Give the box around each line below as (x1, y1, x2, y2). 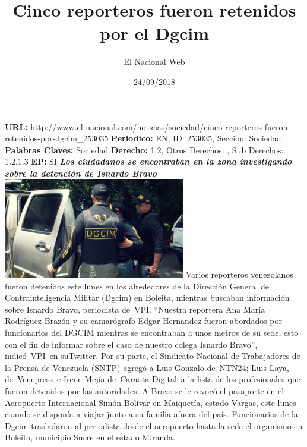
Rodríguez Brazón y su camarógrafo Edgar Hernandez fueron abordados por (5, 314, 283, 327)
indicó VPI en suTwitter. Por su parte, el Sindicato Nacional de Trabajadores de (5, 350, 300, 362)
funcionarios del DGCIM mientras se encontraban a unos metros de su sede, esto (5, 326, 299, 338)
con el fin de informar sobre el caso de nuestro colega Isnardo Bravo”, (5, 338, 258, 350)
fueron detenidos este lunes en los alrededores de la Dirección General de (5, 279, 269, 292)
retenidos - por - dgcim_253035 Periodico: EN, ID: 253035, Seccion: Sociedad (5, 132, 281, 144)
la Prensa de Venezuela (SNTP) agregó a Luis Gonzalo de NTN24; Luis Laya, (5, 361, 289, 373)
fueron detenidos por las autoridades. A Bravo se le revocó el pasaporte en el (5, 384, 284, 396)
